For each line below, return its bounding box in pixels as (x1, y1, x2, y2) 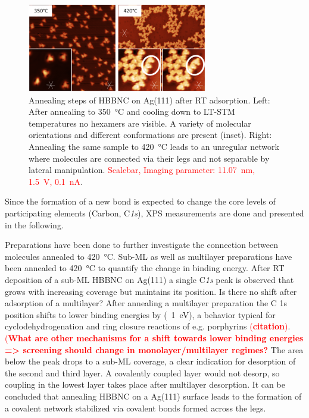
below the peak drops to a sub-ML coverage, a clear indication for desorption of (5, 355, 296, 367)
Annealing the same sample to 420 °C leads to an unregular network (29, 140, 279, 153)
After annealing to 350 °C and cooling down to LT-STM (29, 105, 235, 118)
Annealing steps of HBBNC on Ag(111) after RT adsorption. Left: (29, 93, 270, 106)
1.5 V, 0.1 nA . (29, 175, 83, 187)
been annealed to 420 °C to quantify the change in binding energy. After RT (5, 262, 285, 274)
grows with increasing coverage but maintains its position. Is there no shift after (5, 285, 297, 297)
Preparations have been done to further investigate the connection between (5, 238, 279, 251)
